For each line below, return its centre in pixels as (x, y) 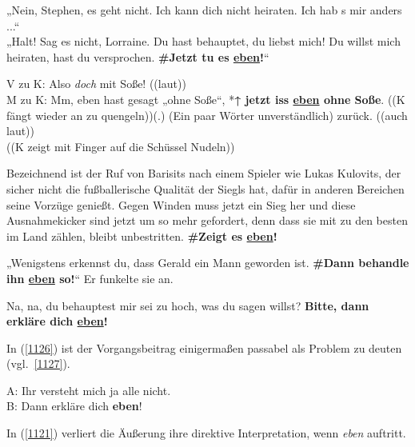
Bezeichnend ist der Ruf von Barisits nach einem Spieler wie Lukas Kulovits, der (204, 173)
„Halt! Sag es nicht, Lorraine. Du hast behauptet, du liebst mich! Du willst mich (204, 41)
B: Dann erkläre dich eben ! (74, 406)
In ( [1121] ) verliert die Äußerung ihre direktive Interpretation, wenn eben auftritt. (206, 433)
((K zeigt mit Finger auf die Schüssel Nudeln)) (121, 146)
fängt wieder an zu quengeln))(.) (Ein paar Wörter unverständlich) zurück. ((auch (207, 115)
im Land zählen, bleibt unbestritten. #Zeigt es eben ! (142, 235)
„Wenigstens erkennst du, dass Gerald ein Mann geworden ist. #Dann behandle (208, 263)
